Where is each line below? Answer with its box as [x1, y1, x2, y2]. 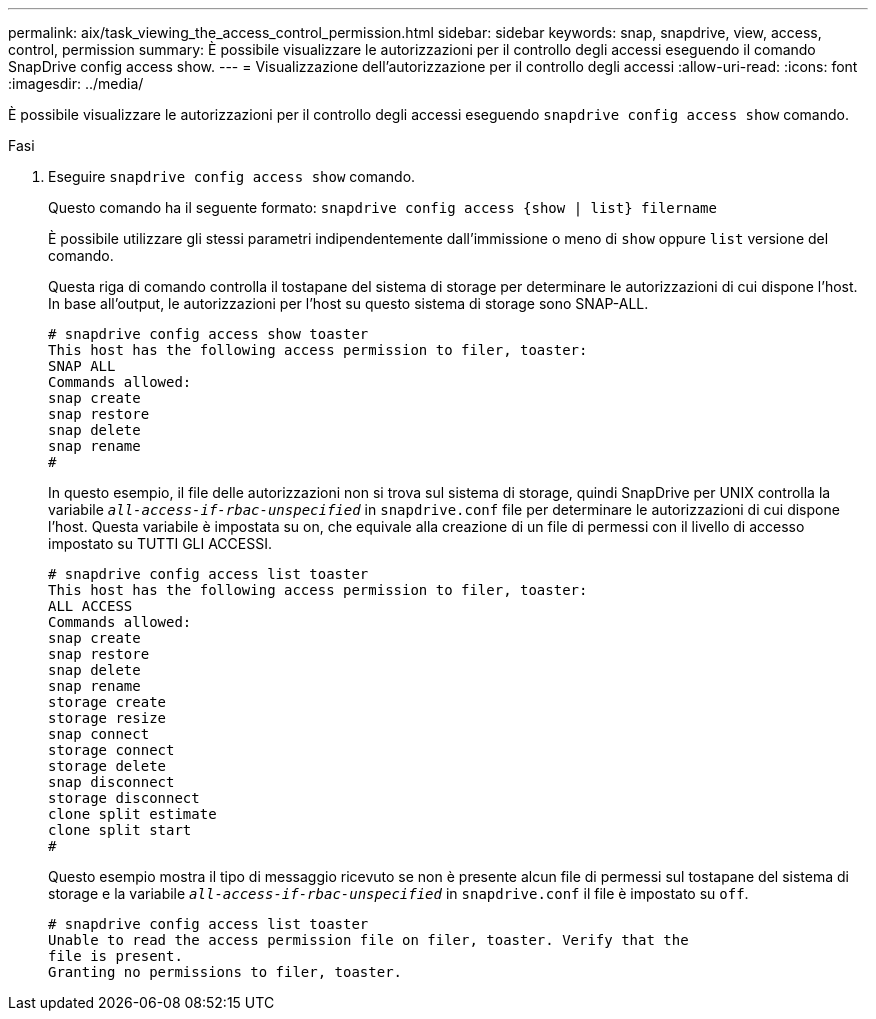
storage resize [48, 710, 167, 726]
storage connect [48, 742, 175, 758]
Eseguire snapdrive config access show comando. [48, 168, 416, 185]
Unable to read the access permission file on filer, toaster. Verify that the [48, 932, 689, 948]
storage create [48, 694, 167, 710]
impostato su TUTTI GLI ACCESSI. [48, 535, 272, 552]
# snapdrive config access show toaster [48, 326, 369, 342]
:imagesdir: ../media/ [8, 75, 144, 92]
